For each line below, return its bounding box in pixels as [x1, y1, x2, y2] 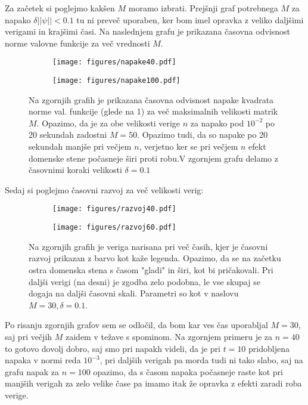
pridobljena [248, 342, 290, 354]
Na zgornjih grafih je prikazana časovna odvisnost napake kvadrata [29, 93, 274, 106]
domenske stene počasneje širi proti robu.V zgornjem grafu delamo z [29, 152, 278, 164]
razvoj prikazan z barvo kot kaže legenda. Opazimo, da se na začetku [29, 252, 281, 264]
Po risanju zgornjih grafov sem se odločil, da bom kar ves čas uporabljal [5, 319, 268, 331]
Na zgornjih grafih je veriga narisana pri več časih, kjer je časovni [29, 240, 268, 252]
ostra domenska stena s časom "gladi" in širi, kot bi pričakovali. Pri [29, 263, 273, 276]
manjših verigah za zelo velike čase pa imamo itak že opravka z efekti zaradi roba [5, 377, 302, 389]
